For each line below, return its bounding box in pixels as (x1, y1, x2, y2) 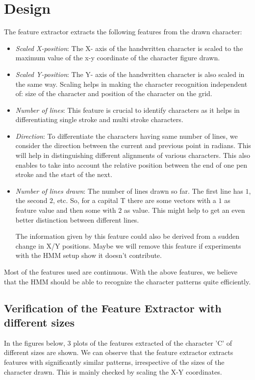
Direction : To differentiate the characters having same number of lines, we (15, 130, 238, 141)
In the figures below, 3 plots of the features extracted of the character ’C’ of (4, 337, 232, 348)
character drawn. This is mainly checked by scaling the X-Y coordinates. (4, 366, 222, 377)
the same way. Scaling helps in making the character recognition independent (15, 78, 248, 89)
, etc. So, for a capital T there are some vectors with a (53, 195, 216, 205)
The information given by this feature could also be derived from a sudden (15, 231, 239, 241)
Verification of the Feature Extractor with (4, 300, 222, 315)
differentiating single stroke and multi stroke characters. (15, 114, 183, 125)
